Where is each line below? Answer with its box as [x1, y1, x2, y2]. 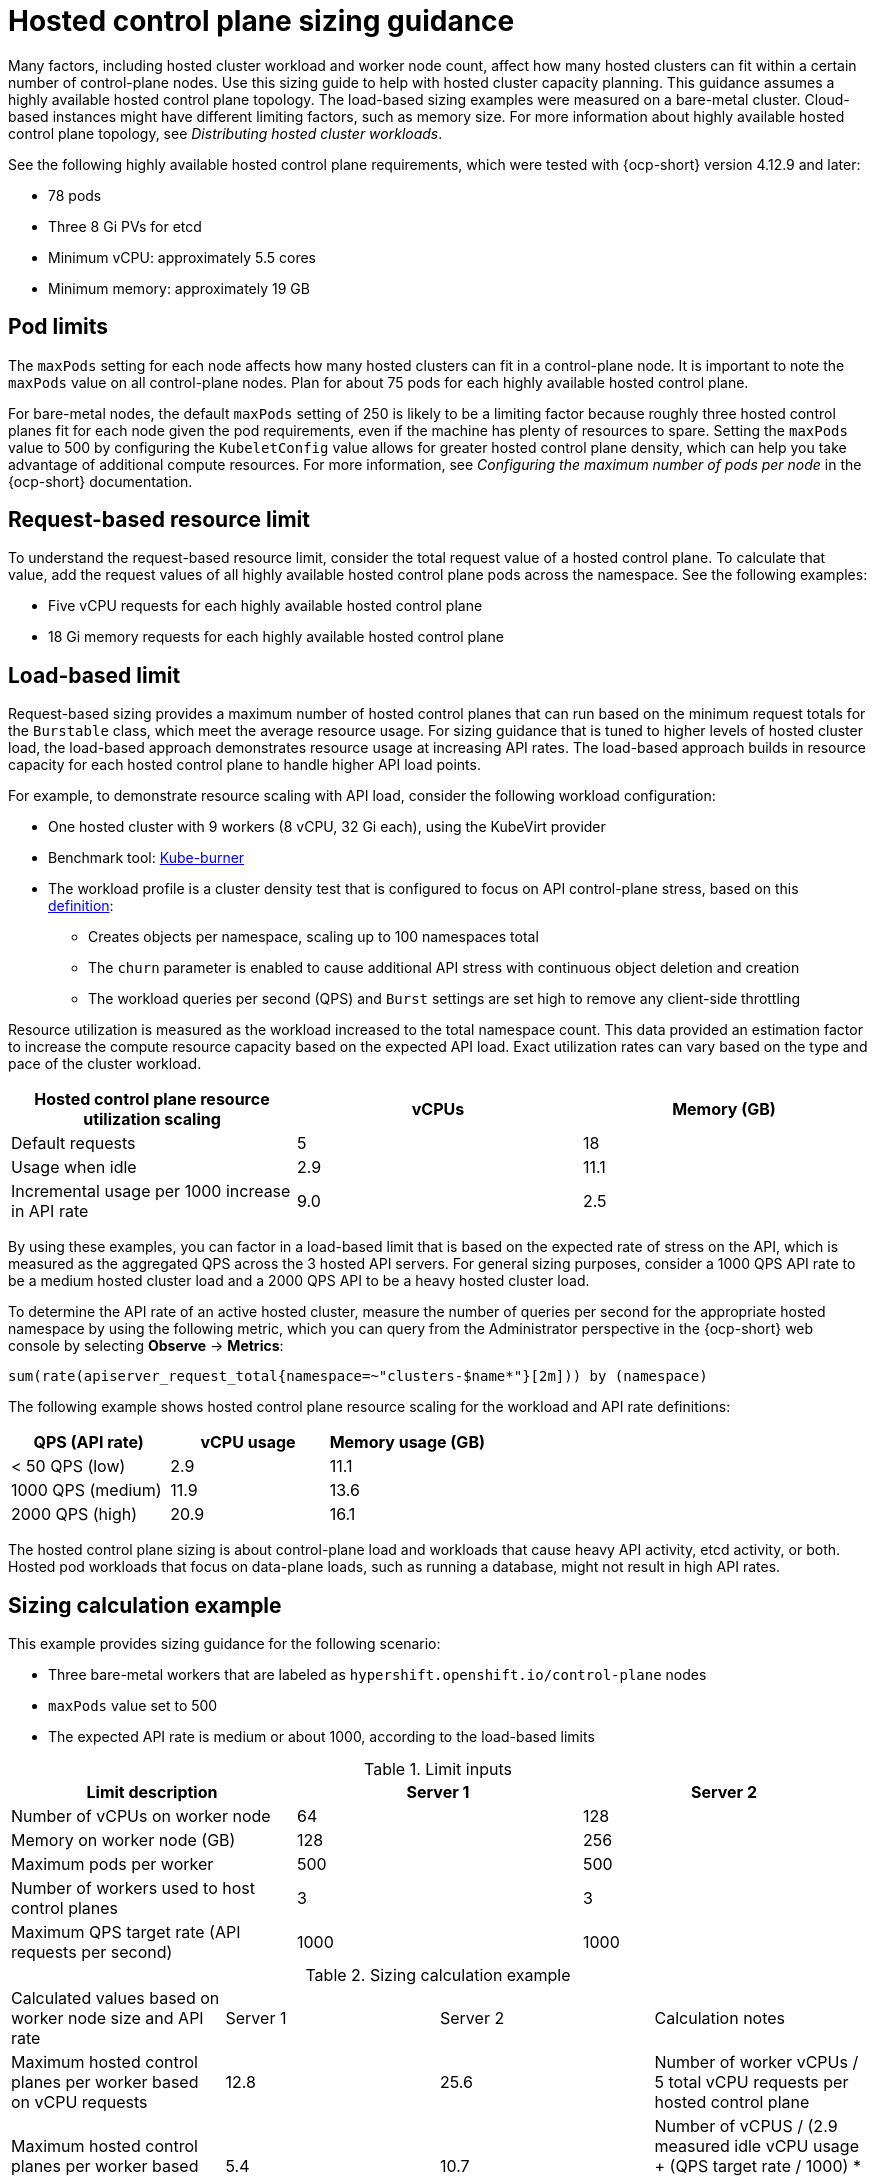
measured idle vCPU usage [654, 2136, 859, 2157]
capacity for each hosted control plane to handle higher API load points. [8, 756, 481, 774]
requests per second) [11, 1942, 173, 1963]
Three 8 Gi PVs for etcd [48, 217, 202, 235]
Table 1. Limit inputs [364, 1759, 512, 1780]
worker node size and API [11, 2008, 204, 2029]
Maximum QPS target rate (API [11, 1922, 241, 1943]
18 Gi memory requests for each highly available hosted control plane [48, 628, 504, 646]
